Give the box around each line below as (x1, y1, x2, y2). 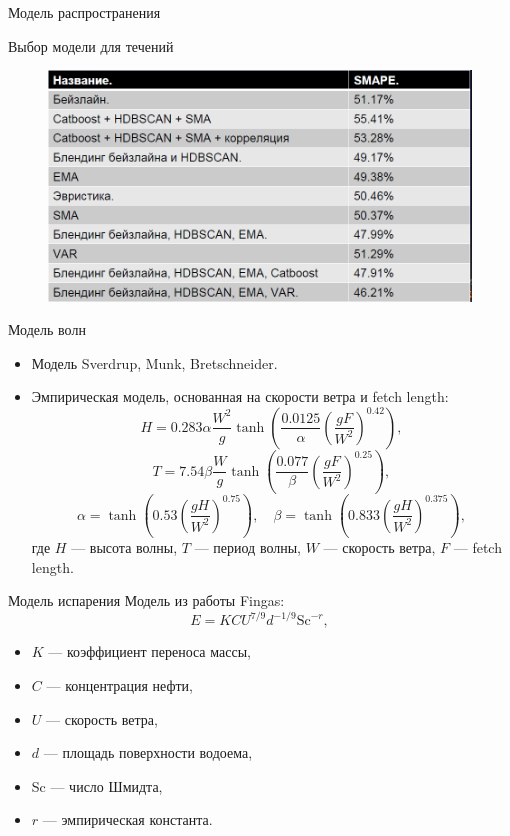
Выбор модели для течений (8, 35, 174, 56)
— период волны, (194, 537, 301, 558)
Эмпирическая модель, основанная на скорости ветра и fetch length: (31, 386, 449, 407)
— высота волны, (71, 537, 178, 558)
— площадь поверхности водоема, (43, 742, 253, 763)
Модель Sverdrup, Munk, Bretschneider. (31, 352, 278, 373)
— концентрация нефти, (46, 674, 193, 695)
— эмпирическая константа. (42, 809, 213, 830)
